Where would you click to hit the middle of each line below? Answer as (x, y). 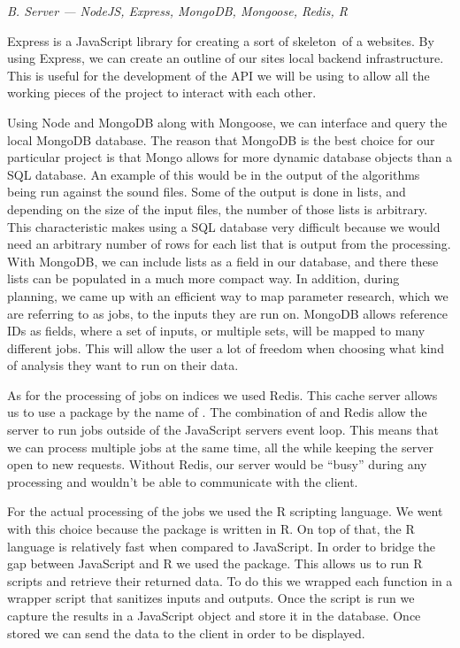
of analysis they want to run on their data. (123, 365)
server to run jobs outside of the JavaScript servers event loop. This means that (223, 430)
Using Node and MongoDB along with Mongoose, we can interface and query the (227, 122)
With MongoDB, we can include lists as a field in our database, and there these (223, 261)
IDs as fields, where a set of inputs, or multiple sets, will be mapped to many (216, 331)
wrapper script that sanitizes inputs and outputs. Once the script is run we (211, 598)
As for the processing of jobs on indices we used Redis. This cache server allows (222, 394)
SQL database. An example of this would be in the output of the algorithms (214, 174)
